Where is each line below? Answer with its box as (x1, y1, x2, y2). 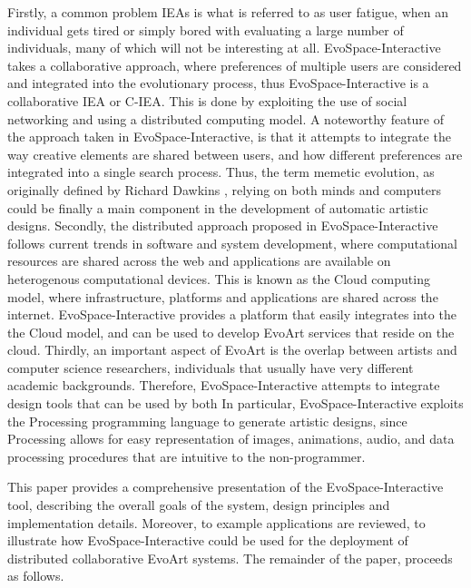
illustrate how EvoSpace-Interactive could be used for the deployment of (7, 531, 408, 550)
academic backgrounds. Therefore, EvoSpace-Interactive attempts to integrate (7, 376, 440, 395)
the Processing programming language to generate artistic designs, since (7, 411, 407, 430)
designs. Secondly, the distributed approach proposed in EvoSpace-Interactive (7, 216, 438, 235)
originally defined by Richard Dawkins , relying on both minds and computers (7, 180, 442, 199)
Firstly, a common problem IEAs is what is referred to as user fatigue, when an (7, 3, 449, 21)
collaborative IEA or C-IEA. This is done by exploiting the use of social (7, 91, 407, 110)
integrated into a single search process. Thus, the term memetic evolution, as (7, 162, 435, 181)
